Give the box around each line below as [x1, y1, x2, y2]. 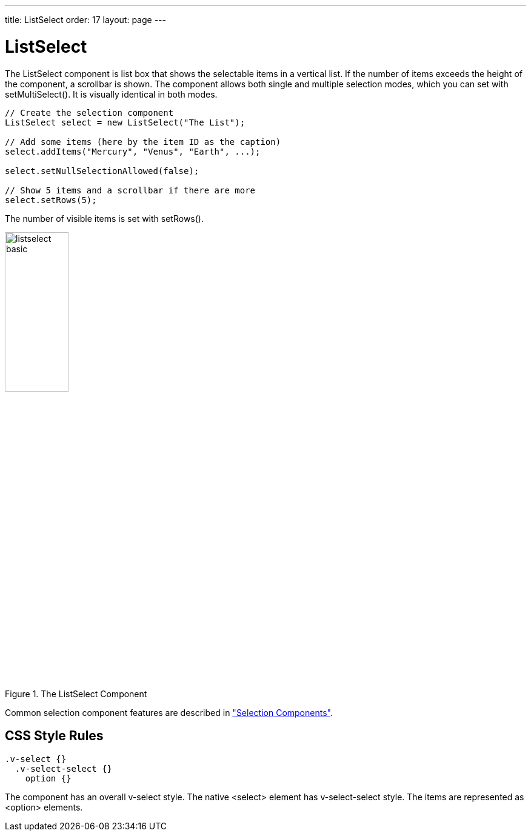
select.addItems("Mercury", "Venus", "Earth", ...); [5, 146, 261, 156]
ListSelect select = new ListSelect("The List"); [5, 117, 245, 127]
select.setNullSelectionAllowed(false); [5, 166, 199, 176]
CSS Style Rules [5, 728, 104, 744]
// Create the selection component [5, 107, 174, 118]
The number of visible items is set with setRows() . [5, 213, 204, 224]
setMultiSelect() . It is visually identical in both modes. [5, 89, 218, 99]
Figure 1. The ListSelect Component [5, 688, 147, 699]
